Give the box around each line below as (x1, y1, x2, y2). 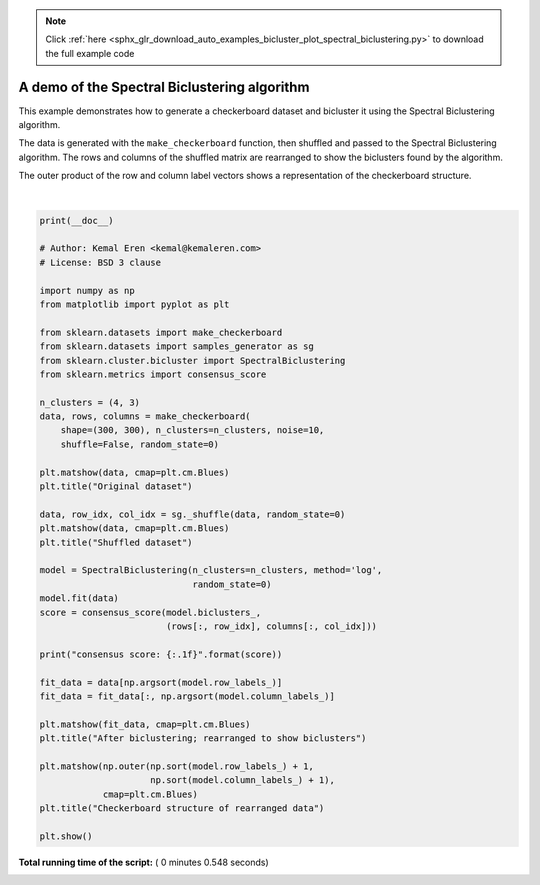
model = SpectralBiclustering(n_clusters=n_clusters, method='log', (39, 565, 383, 576)
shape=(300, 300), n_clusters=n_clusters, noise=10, (60, 425, 325, 436)
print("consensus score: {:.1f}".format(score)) (39, 648, 283, 660)
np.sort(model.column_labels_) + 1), (150, 775, 335, 786)
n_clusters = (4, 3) (39, 396, 140, 408)
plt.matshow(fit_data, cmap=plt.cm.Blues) (39, 718, 251, 730)
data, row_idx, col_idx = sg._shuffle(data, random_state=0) (39, 508, 346, 520)
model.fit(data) (39, 593, 120, 604)
